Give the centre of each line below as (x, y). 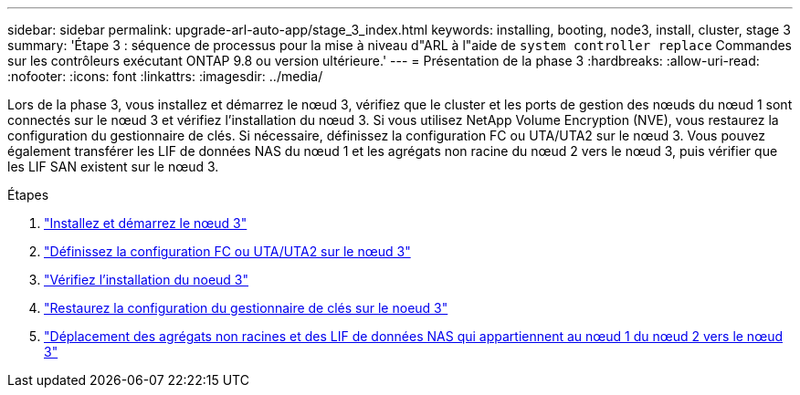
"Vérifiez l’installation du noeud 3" (147, 280)
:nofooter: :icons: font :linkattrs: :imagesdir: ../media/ (165, 76)
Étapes (28, 195)
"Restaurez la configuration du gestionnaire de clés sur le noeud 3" (246, 308)
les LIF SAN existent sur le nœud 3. (113, 166)
